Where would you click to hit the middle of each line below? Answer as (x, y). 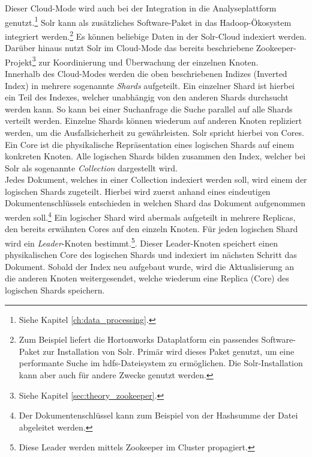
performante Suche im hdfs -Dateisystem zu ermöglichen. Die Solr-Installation (161, 363)
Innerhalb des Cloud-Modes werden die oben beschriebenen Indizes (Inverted (146, 73)
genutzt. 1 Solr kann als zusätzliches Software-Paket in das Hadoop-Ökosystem (148, 21)
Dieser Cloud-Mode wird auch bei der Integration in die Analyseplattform (141, 8)
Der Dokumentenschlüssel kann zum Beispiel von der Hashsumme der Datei (158, 415)
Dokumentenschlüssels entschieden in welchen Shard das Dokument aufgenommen (155, 203)
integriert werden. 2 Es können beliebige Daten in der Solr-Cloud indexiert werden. (156, 35)
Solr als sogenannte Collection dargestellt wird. (91, 167)
